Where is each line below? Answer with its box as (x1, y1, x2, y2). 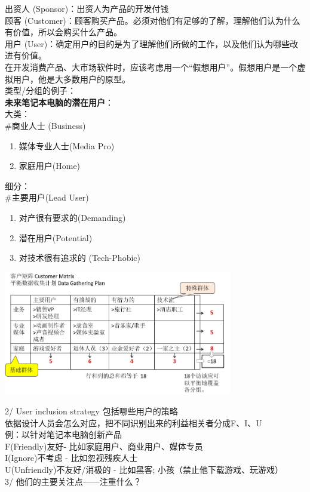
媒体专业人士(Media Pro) (19, 139, 115, 152)
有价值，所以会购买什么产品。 (5, 26, 122, 38)
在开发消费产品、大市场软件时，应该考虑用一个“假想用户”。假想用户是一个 (5, 60, 297, 73)
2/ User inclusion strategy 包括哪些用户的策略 (5, 404, 178, 417)
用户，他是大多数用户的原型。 (13, 72, 130, 85)
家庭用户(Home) (19, 159, 81, 172)
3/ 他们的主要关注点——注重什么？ (5, 475, 142, 487)
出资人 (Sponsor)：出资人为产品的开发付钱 (5, 2, 169, 14)
